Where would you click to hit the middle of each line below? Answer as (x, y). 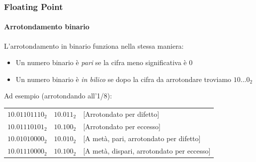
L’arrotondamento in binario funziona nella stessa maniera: (94, 45)
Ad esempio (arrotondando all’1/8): (58, 96)
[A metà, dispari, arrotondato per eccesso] (147, 151)
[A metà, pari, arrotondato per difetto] (142, 138)
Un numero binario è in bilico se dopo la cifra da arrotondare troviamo (124, 79)
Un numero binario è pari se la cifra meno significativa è (101, 62)
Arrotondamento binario (47, 27)
